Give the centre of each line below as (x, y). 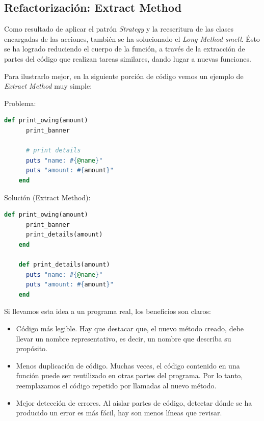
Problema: (20, 103)
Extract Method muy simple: (48, 86)
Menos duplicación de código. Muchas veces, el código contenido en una (128, 365)
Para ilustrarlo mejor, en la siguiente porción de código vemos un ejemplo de (124, 76)
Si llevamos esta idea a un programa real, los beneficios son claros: (108, 311)
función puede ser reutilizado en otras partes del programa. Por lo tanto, (129, 375)
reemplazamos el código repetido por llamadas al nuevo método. (116, 386)
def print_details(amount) (64, 265)
